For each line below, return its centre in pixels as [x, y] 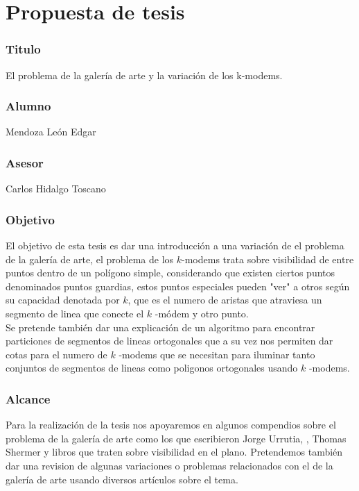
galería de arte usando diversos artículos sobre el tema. [122, 479]
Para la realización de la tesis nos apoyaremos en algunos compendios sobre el [171, 425]
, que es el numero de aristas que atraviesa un [225, 300]
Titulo [23, 49]
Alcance [28, 398]
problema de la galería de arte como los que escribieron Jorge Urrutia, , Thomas [176, 438]
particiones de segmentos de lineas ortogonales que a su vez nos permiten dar [169, 341]
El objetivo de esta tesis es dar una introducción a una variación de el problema [175, 245]
